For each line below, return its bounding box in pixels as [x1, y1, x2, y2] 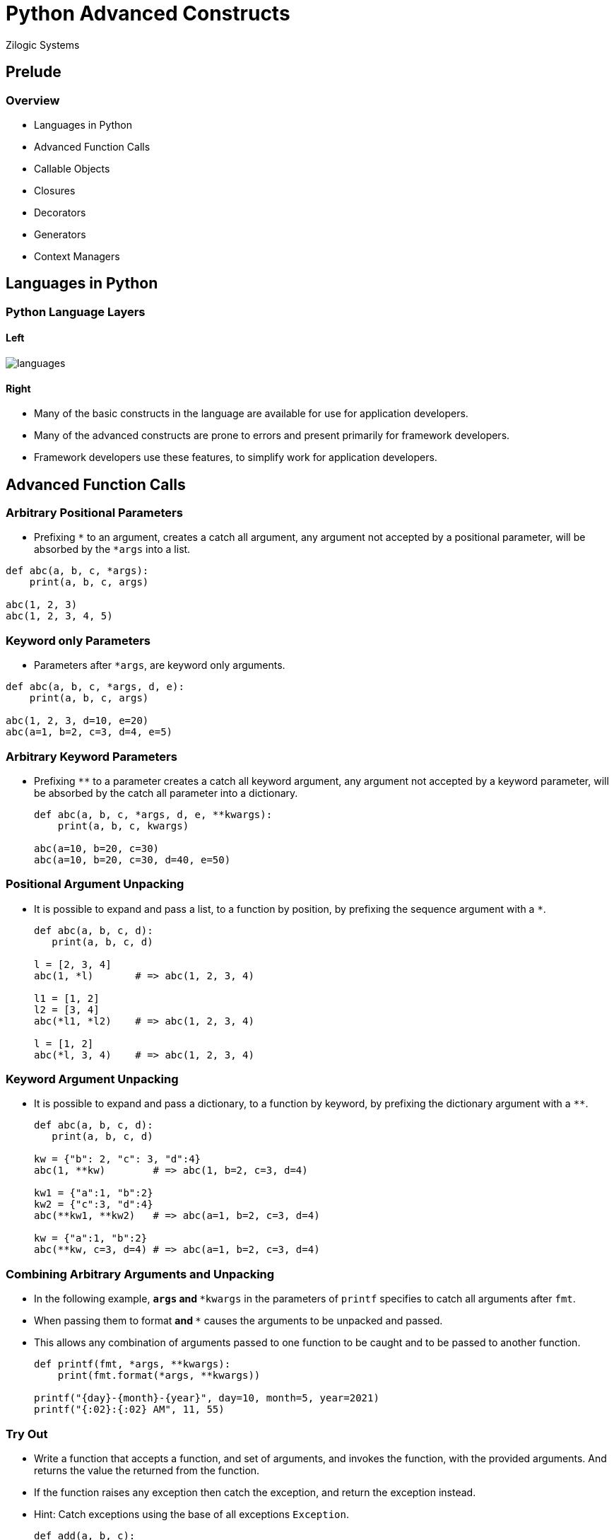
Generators [34, 228, 86, 240]
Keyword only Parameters [6, 633, 151, 648]
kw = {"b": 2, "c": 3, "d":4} [34, 1153, 201, 1165]
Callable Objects [34, 162, 110, 175]
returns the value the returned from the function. [34, 1464, 260, 1476]
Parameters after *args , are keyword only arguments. [34, 659, 285, 672]
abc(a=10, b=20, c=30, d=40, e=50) [34, 853, 231, 865]
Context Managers [34, 250, 120, 262]
